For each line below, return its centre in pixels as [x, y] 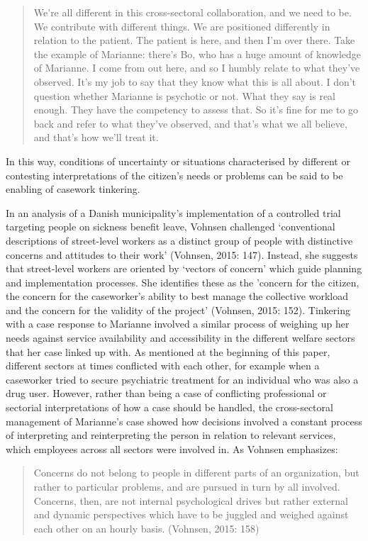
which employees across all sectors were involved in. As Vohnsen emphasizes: [172, 448]
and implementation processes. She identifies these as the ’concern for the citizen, [183, 282]
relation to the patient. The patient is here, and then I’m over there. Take [194, 40]
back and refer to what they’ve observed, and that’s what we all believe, [190, 123]
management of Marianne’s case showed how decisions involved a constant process [184, 421]
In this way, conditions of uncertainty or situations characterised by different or [178, 161]
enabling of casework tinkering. [73, 189]
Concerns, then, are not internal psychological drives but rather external [191, 500]
